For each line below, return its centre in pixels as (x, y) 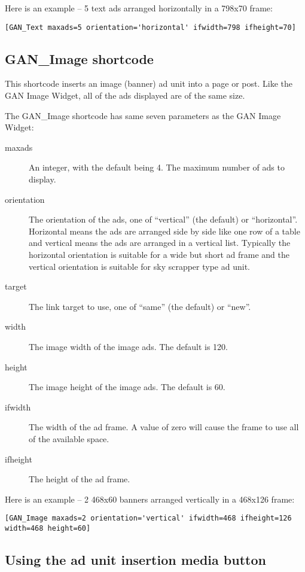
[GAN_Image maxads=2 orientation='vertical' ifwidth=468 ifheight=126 (148, 518)
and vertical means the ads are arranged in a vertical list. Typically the (160, 243)
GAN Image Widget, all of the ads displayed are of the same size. (125, 95)
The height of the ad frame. (80, 479)
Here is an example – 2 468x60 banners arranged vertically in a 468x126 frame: (150, 499)
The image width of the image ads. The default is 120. (129, 346)
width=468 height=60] (48, 528)
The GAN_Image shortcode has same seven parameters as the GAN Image (143, 115)
